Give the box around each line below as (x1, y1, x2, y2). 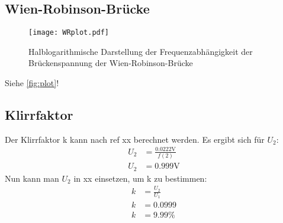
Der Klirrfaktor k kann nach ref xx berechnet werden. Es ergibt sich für (5, 133, 265, 145)
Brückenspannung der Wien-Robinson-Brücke (28, 57, 193, 69)
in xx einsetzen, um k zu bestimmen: (73, 172, 207, 184)
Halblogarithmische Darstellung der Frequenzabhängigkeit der (28, 45, 253, 57)
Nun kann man (5, 172, 59, 184)
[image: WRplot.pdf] (28, 28, 110, 37)
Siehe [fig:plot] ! (5, 77, 59, 89)
